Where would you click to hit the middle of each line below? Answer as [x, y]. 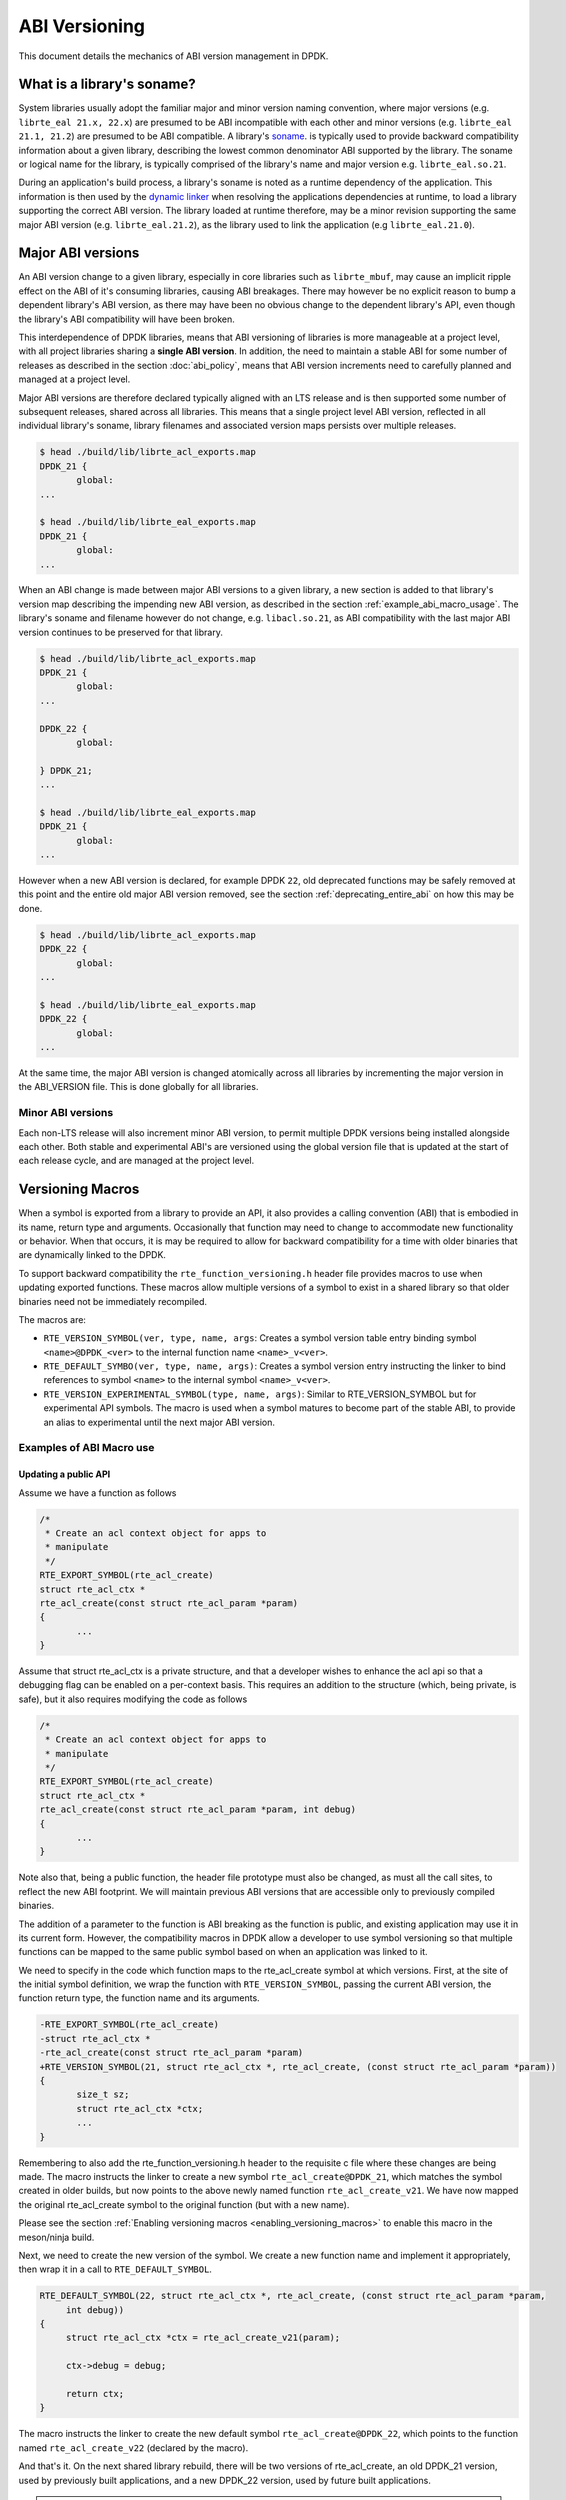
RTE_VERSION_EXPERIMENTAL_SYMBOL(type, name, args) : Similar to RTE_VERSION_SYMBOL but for [260, 1394]
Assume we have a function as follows [97, 1492]
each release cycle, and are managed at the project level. [136, 1161]
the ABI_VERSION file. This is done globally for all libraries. [138, 1087]
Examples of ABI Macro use [86, 1448]
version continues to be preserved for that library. [121, 632]
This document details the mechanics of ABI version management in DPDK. [173, 56]
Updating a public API [64, 1474]
